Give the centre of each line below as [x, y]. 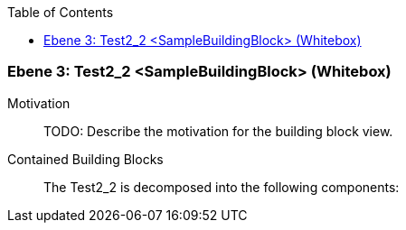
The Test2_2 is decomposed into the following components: [222, 187]
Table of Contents [61, 12]
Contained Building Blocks [85, 159]
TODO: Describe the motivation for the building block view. [218, 131]
